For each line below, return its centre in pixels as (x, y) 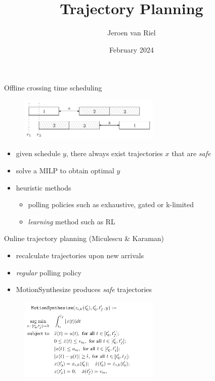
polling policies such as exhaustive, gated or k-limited (111, 204)
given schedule (38, 153)
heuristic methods (44, 187)
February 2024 (132, 49)
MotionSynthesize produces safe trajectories (84, 289)
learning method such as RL (72, 221)
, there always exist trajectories (114, 153)
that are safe (191, 153)
